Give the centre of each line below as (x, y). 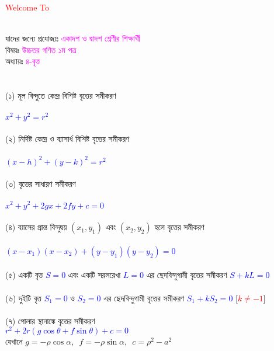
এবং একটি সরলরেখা (94, 275)
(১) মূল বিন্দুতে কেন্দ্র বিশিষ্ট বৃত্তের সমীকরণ (61, 95)
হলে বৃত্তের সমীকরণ (179, 227)
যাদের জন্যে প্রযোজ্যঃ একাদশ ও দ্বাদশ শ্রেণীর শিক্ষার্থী (73, 38)
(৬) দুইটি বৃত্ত (24, 298)
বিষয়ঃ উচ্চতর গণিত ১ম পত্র (41, 49)
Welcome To (27, 7)
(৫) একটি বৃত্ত (24, 275)
